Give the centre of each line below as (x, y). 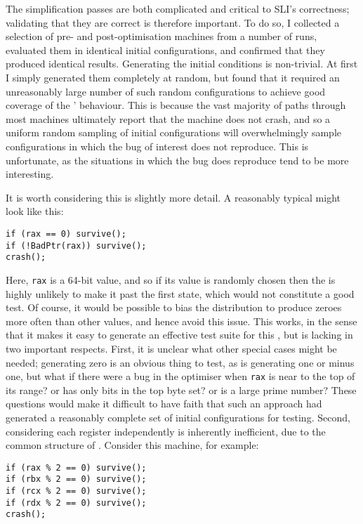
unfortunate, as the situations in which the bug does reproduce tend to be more (177, 160)
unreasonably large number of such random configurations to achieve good (166, 91)
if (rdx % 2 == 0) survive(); (76, 503)
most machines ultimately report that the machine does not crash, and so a (168, 118)
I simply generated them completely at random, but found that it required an (173, 77)
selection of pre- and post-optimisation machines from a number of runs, (161, 36)
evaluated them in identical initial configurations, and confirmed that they (165, 50)
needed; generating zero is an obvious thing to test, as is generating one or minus (180, 362)
